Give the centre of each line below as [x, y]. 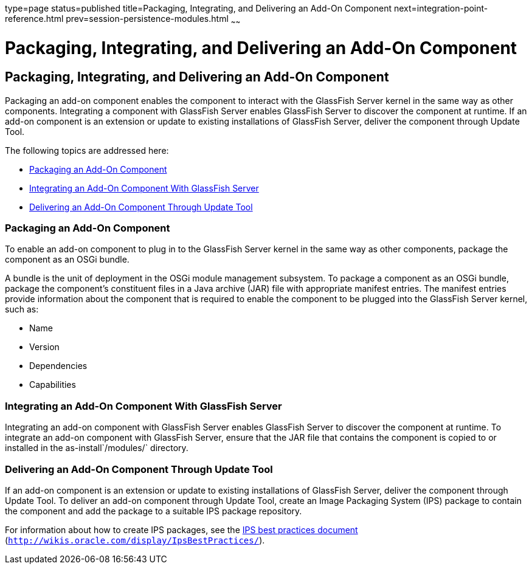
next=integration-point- [441, 8]
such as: [22, 309]
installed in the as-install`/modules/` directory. [97, 448]
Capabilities [53, 385]
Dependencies [58, 366]
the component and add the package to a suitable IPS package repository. [154, 511]
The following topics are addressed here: [87, 150]
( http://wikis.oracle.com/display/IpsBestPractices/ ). [135, 540]
